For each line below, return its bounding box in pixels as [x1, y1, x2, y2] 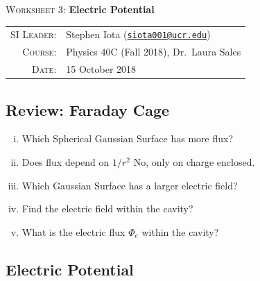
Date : [31, 62, 57, 76]
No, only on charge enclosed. [133, 154, 255, 169]
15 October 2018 [66, 62, 137, 76]
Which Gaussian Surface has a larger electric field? [21, 178, 238, 192]
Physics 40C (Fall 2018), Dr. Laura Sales [66, 44, 241, 59]
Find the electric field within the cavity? [21, 201, 193, 216]
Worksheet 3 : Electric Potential [6, 2, 155, 16]
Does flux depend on [21, 154, 110, 169]
